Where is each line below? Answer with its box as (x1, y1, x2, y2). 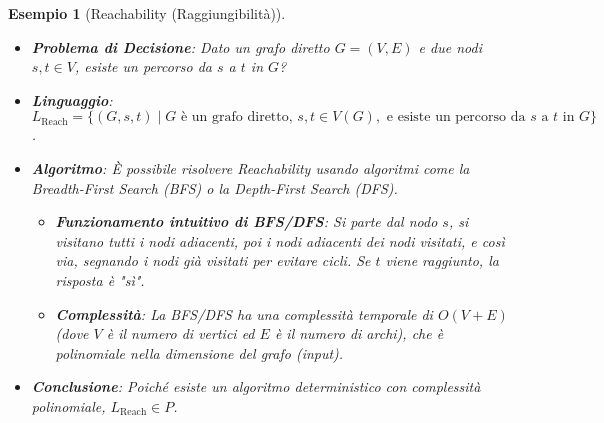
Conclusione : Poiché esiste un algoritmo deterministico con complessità (31, 376, 481, 397)
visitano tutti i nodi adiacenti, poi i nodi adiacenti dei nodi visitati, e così (55, 230, 505, 251)
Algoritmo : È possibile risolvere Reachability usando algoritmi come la (31, 157, 470, 178)
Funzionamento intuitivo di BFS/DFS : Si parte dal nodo (55, 211, 438, 232)
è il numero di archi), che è (274, 323, 444, 344)
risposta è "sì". (55, 269, 145, 290)
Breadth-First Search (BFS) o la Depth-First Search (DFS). (31, 177, 398, 198)
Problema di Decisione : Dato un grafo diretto (31, 36, 330, 57)
